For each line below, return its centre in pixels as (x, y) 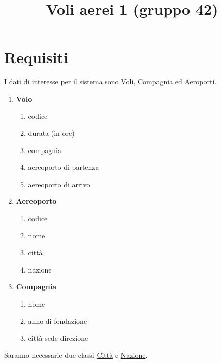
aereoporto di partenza (64, 167)
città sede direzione (58, 338)
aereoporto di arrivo (59, 184)
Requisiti (36, 57)
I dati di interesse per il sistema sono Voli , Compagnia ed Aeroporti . (110, 82)
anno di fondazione (58, 321)
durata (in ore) (51, 133)
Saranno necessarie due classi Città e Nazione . (76, 355)
